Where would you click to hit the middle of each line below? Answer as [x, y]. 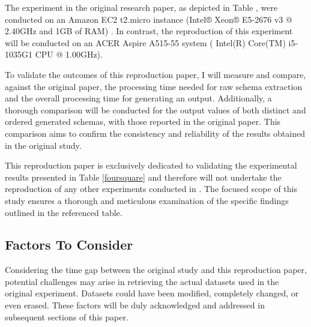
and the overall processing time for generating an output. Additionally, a [138, 98]
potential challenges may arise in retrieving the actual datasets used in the [142, 281]
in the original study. [43, 145]
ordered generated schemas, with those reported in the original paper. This [143, 121]
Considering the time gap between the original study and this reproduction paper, [156, 270]
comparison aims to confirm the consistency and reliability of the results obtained [155, 133]
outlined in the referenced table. [64, 212]
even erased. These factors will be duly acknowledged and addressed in [135, 305]
